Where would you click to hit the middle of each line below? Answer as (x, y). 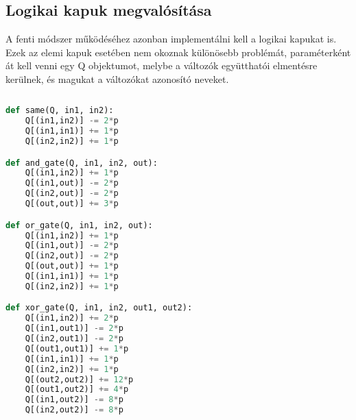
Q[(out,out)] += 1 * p (72, 266)
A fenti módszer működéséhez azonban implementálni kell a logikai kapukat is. (171, 39)
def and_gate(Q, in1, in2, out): (82, 163)
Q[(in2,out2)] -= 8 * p (74, 410)
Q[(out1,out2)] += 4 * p (77, 390)
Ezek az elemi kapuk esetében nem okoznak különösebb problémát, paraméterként (178, 52)
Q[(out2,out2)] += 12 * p (79, 379)
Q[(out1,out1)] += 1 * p (77, 348)
